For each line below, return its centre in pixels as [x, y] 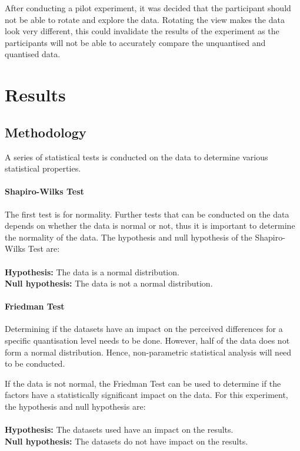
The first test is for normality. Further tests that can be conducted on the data [147, 214]
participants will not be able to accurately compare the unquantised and [135, 42]
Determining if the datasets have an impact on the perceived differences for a [144, 329]
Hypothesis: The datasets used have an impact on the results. [119, 429]
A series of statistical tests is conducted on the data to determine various [136, 157]
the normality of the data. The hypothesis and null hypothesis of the [129, 237]
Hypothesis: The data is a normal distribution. [92, 271]
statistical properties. [43, 168]
